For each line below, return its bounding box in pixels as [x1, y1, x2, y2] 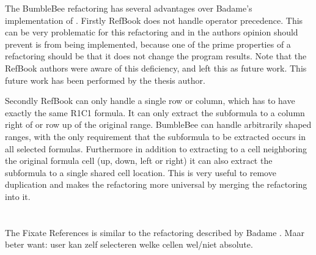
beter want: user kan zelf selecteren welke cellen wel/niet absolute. [5, 238, 253, 251]
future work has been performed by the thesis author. [5, 73, 205, 86]
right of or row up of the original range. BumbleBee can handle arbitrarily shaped [5, 118, 312, 131]
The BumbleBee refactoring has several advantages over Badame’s [5, 2, 252, 14]
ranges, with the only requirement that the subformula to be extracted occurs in [5, 130, 306, 142]
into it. [5, 190, 31, 202]
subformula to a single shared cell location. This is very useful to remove [5, 166, 276, 179]
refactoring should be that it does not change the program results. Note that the [5, 50, 307, 62]
